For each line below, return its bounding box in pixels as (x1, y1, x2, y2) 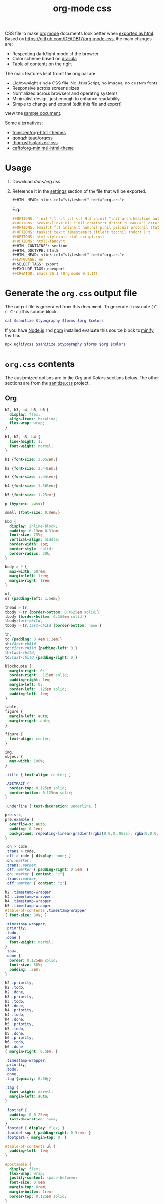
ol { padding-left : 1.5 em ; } (5, 596, 60, 601)
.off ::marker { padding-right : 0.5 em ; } (5, 867, 89, 872)
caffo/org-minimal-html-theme (12, 145, 74, 151)
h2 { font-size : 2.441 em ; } (5, 466, 58, 471)
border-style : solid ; (9, 546, 54, 552)
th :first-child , (5, 641, 38, 646)
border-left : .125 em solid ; (9, 686, 67, 692)
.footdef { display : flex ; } (5, 1126, 65, 1131)
